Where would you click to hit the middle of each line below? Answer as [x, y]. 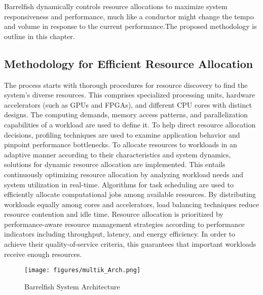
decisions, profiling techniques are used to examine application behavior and [122, 134]
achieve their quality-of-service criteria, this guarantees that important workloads [130, 244]
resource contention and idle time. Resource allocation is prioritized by [114, 214]
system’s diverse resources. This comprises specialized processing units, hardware [130, 95]
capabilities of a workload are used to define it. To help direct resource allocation [130, 124]
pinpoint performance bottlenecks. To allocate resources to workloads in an [121, 144]
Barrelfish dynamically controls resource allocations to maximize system [116, 6]
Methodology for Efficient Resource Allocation [129, 63]
